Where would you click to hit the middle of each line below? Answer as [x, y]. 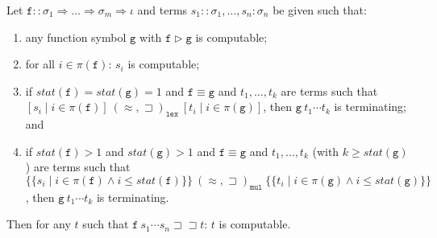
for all [40, 64]
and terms [162, 10]
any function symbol [76, 37]
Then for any [39, 224]
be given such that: [320, 10]
